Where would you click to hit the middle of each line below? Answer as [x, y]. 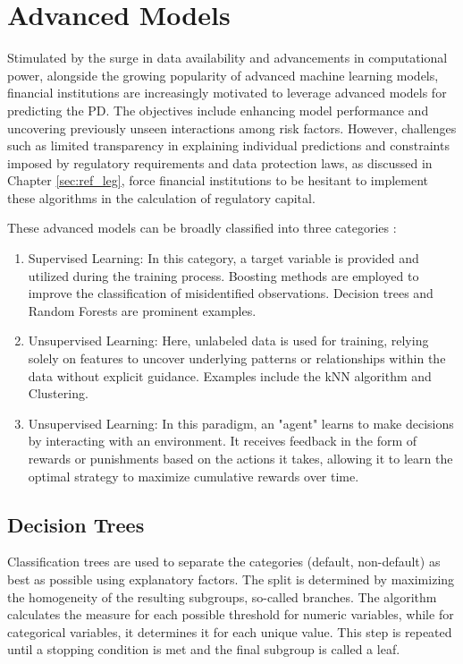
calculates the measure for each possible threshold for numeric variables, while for [231, 614]
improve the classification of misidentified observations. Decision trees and [231, 293]
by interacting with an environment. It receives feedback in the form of [223, 441]
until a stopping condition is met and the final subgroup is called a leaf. [204, 649]
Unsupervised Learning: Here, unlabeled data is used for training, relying [228, 341]
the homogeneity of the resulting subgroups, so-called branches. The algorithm [222, 596]
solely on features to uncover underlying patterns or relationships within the [237, 358]
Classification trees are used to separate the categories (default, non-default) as [224, 562]
